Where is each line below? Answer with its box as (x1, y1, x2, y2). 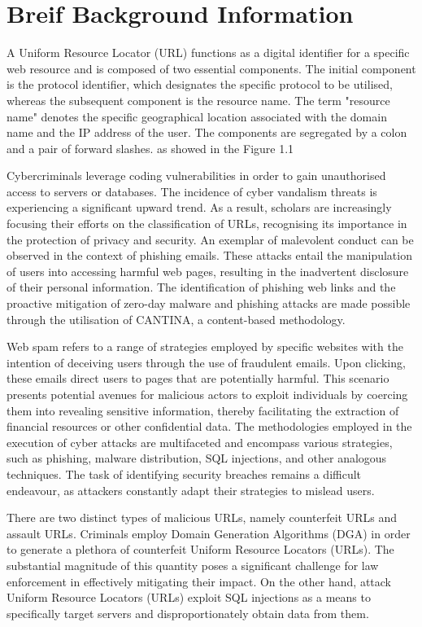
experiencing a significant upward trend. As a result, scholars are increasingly (7, 199, 392, 216)
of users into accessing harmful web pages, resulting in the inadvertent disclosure (7, 262, 409, 279)
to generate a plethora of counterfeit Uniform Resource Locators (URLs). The (7, 541, 394, 558)
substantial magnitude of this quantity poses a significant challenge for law (7, 556, 379, 573)
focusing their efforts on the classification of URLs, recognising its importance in (7, 215, 407, 232)
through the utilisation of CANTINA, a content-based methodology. (7, 310, 346, 327)
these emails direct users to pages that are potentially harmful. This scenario (7, 370, 389, 387)
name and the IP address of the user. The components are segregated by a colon (7, 124, 407, 141)
